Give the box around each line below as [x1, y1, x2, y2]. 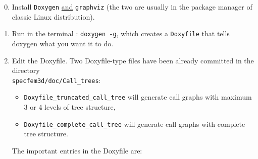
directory [12, 65, 40, 75]
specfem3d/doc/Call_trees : [12, 74, 101, 85]
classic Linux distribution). [12, 11, 95, 22]
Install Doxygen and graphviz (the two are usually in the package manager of [12, 2, 252, 12]
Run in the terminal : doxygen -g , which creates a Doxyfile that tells [12, 28, 230, 39]
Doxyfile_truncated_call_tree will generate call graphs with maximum [24, 92, 252, 102]
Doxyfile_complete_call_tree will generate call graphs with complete [24, 118, 245, 129]
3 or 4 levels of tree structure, [24, 102, 116, 112]
